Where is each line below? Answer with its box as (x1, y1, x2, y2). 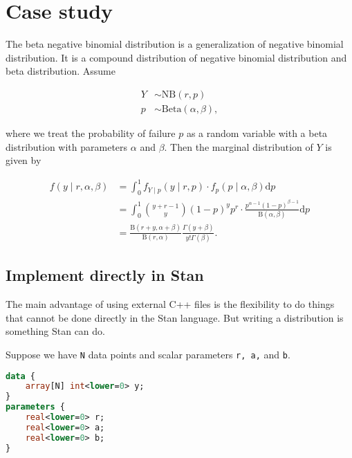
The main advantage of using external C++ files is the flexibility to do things (6, 297, 335, 311)
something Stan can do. (6, 324, 105, 338)
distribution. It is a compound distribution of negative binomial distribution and (6, 50, 347, 64)
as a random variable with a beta (186, 125, 328, 140)
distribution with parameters (6, 139, 128, 154)
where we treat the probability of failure (6, 125, 176, 140)
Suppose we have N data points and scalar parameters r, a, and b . (6, 347, 290, 361)
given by (6, 153, 41, 167)
